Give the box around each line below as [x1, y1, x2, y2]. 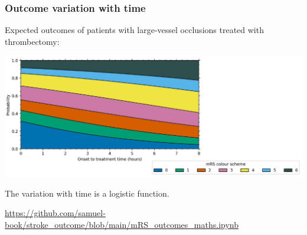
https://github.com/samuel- [5, 207, 106, 219]
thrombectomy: [5, 35, 60, 47]
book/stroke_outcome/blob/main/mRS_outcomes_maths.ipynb [5, 218, 239, 230]
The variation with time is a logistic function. [5, 187, 169, 199]
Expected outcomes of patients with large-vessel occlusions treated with [5, 24, 264, 36]
